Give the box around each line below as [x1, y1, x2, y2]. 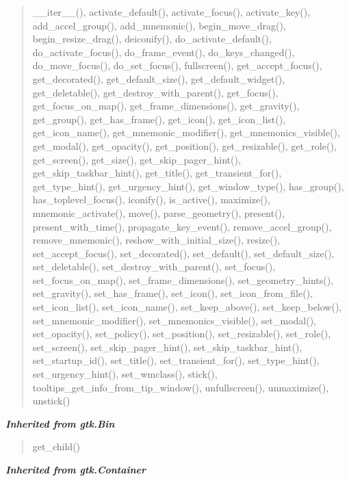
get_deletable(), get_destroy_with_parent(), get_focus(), [32, 85, 279, 99]
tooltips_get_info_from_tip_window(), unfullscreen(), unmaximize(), [32, 380, 329, 394]
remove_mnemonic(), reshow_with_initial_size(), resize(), [32, 233, 281, 247]
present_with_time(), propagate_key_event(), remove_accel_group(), [32, 219, 332, 233]
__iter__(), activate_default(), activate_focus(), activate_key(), [32, 5, 311, 18]
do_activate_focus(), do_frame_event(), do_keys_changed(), [32, 44, 295, 59]
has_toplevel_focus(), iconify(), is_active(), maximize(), [32, 192, 270, 207]
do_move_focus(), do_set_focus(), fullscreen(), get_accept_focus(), [32, 58, 322, 73]
